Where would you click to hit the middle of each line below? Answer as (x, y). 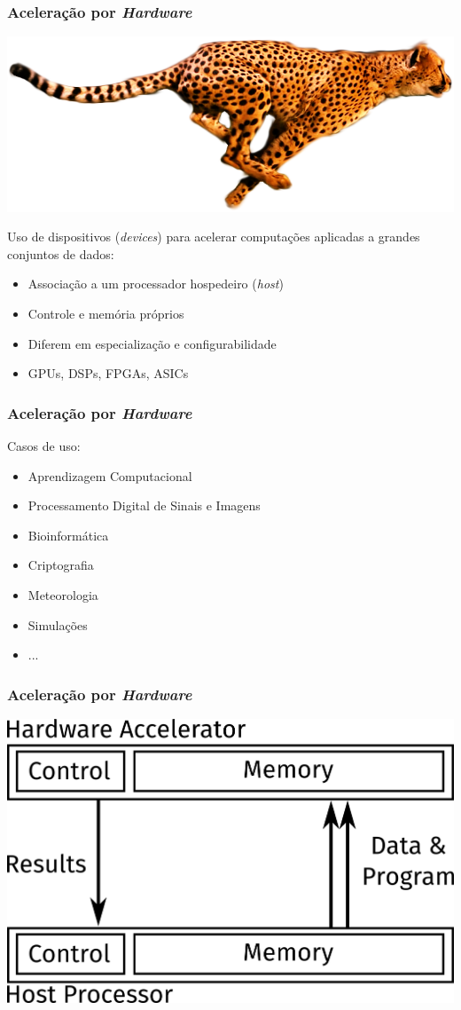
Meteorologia (63, 594)
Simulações (58, 624)
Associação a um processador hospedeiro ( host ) (156, 284)
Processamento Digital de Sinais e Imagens (144, 505)
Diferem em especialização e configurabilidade (152, 343)
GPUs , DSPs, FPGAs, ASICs (108, 373)
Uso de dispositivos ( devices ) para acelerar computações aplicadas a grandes (214, 237)
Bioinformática (68, 535)
